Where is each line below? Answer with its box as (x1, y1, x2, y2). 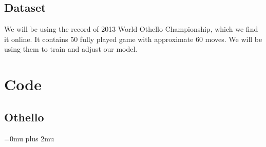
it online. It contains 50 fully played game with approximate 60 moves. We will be (4, 33, 262, 44)
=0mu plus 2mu (4, 133, 54, 143)
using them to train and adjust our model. (4, 44, 138, 54)
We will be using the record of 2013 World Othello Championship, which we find (4, 24, 258, 34)
